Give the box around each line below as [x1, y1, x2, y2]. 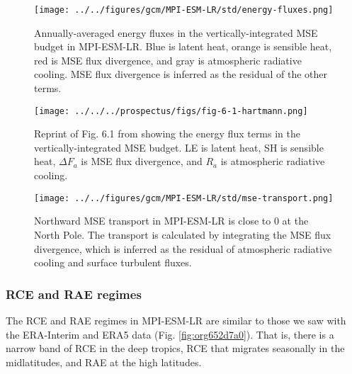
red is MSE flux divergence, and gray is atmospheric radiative [34, 52, 302, 67]
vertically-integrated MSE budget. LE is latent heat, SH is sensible [34, 140, 324, 154]
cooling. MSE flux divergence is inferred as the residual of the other [34, 67, 328, 81]
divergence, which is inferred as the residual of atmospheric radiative [34, 241, 332, 256]
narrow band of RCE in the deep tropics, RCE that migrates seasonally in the [6, 341, 345, 356]
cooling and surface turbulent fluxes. [34, 255, 192, 270]
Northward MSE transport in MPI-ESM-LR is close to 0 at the [34, 213, 309, 228]
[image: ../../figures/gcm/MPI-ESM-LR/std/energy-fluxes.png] [34, 5, 334, 15]
